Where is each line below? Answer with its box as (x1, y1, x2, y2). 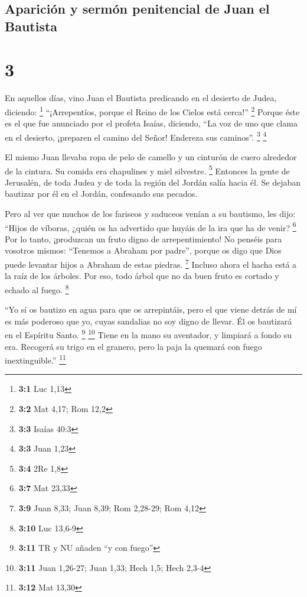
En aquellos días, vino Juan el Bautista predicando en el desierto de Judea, (5, 92, 277, 104)
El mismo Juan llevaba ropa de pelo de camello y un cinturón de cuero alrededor (5, 150, 297, 163)
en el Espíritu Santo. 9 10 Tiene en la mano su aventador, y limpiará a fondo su (5, 327, 292, 340)
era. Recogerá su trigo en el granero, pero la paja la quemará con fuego (5, 340, 262, 352)
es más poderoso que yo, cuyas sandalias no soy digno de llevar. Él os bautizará (5, 314, 292, 327)
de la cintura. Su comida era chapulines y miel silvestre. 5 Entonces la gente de (5, 163, 290, 177)
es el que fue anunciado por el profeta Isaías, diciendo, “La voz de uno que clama (5, 117, 298, 129)
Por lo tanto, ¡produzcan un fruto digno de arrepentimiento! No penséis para (5, 232, 282, 245)
